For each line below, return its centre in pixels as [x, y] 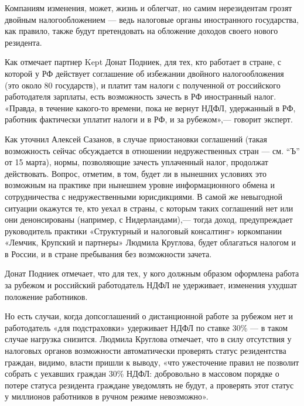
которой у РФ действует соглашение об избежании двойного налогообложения [144, 73]
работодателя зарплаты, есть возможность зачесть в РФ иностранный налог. [141, 96]
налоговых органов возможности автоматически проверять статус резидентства [146, 351]
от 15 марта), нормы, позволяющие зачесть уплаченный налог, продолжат [136, 162]
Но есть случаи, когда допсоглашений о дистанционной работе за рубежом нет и [149, 316]
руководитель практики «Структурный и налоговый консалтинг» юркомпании [143, 231]
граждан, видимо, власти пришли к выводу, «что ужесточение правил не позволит [152, 362]
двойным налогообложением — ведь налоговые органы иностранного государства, [152, 19]
